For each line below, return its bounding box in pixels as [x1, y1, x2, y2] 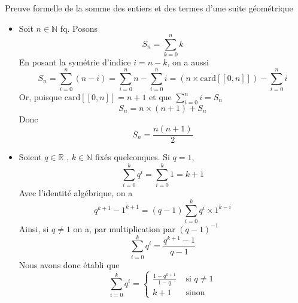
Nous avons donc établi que [19, 258, 120, 271]
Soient [19, 151, 42, 163]
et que [149, 91, 172, 103]
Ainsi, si [19, 222, 49, 235]
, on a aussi [167, 56, 209, 68]
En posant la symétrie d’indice [19, 56, 131, 68]
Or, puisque [19, 91, 62, 103]
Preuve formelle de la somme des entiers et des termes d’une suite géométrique [5, 2, 293, 14]
